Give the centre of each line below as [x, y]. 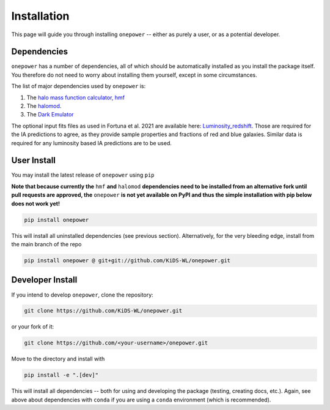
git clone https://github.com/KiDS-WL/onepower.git [103, 311]
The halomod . [44, 106]
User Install [34, 160]
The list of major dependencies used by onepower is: [79, 86]
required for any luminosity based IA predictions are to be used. [92, 143]
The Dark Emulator [50, 115]
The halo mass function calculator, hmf [76, 97]
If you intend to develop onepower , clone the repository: [82, 295]
